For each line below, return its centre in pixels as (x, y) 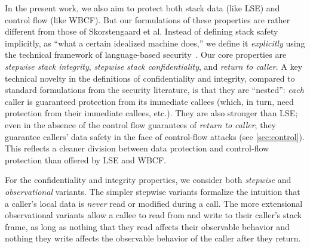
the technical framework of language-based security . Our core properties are (146, 55)
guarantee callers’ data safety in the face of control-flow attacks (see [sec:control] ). (155, 136)
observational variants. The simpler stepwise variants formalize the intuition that (153, 191)
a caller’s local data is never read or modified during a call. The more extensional (154, 203)
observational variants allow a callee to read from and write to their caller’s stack (154, 215)
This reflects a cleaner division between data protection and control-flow (137, 148)
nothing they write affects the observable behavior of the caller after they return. (153, 238)
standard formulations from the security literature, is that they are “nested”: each (154, 90)
